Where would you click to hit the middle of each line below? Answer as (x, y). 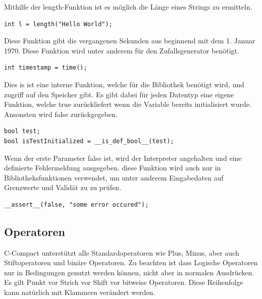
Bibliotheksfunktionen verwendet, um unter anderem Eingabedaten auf (114, 177)
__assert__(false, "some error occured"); (76, 204)
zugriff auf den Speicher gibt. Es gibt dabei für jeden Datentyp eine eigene (119, 94)
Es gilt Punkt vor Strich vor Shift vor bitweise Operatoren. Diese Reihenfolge (124, 282)
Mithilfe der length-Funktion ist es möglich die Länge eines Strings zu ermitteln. (128, 7)
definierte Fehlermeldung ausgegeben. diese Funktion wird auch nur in (113, 168)
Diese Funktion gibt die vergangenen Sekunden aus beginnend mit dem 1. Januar (130, 41)
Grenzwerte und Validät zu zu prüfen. (63, 187)
